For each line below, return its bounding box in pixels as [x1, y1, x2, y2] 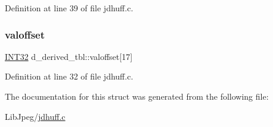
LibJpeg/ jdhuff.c [5, 110, 66, 122]
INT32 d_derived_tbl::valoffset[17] [5, 50, 133, 62]
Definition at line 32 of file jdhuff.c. [5, 70, 134, 82]
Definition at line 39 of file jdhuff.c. [5, 2, 134, 14]
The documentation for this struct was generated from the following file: [5, 90, 269, 102]
